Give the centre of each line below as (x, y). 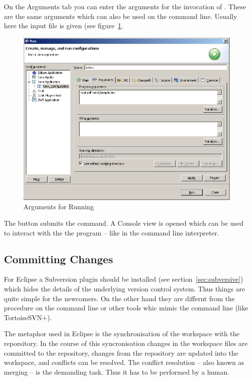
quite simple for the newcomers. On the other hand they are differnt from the (119, 298)
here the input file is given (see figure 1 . (64, 26)
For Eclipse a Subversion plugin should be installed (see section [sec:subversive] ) (124, 279)
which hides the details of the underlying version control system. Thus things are (125, 289)
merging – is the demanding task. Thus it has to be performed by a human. (117, 371)
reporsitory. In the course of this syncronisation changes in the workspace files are (126, 343)
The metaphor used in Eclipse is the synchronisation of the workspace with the (122, 334)
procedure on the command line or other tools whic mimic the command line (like (126, 308)
